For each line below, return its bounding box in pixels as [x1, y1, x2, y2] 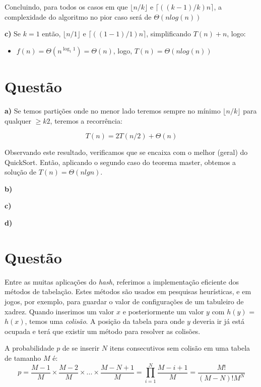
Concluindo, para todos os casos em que [5, 2, 128, 12]
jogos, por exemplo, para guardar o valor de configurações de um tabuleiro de [5, 296, 244, 306]
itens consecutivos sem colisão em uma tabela [109, 343, 250, 353]
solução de [5, 167, 37, 177]
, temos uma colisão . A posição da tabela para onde [25, 316, 185, 326]
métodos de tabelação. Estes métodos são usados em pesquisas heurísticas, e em [5, 286, 251, 297]
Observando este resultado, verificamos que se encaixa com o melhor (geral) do [5, 147, 248, 157]
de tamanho [5, 352, 41, 363]
